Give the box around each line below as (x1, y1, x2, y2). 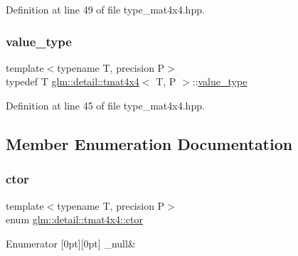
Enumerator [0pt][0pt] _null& (6, 235, 136, 250)
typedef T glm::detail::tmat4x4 (6, 74, 139, 89)
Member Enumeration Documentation (6, 132, 293, 154)
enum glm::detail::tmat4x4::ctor (6, 212, 143, 227)
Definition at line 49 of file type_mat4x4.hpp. (6, 2, 205, 16)
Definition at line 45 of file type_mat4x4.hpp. (6, 98, 205, 112)
